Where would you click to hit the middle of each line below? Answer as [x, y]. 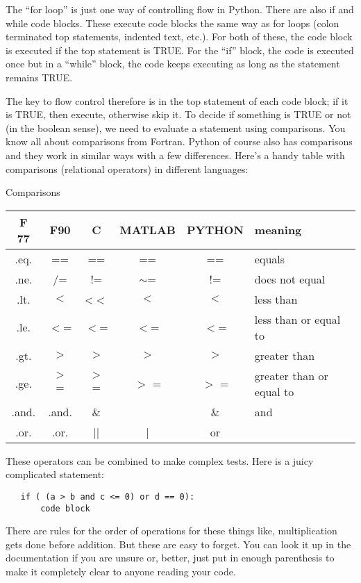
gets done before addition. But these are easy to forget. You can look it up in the [178, 544]
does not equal [290, 279]
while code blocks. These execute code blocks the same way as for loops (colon [173, 23]
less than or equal [297, 319]
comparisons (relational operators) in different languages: [127, 169]
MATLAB [148, 230]
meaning [278, 230]
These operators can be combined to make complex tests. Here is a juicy [160, 460]
